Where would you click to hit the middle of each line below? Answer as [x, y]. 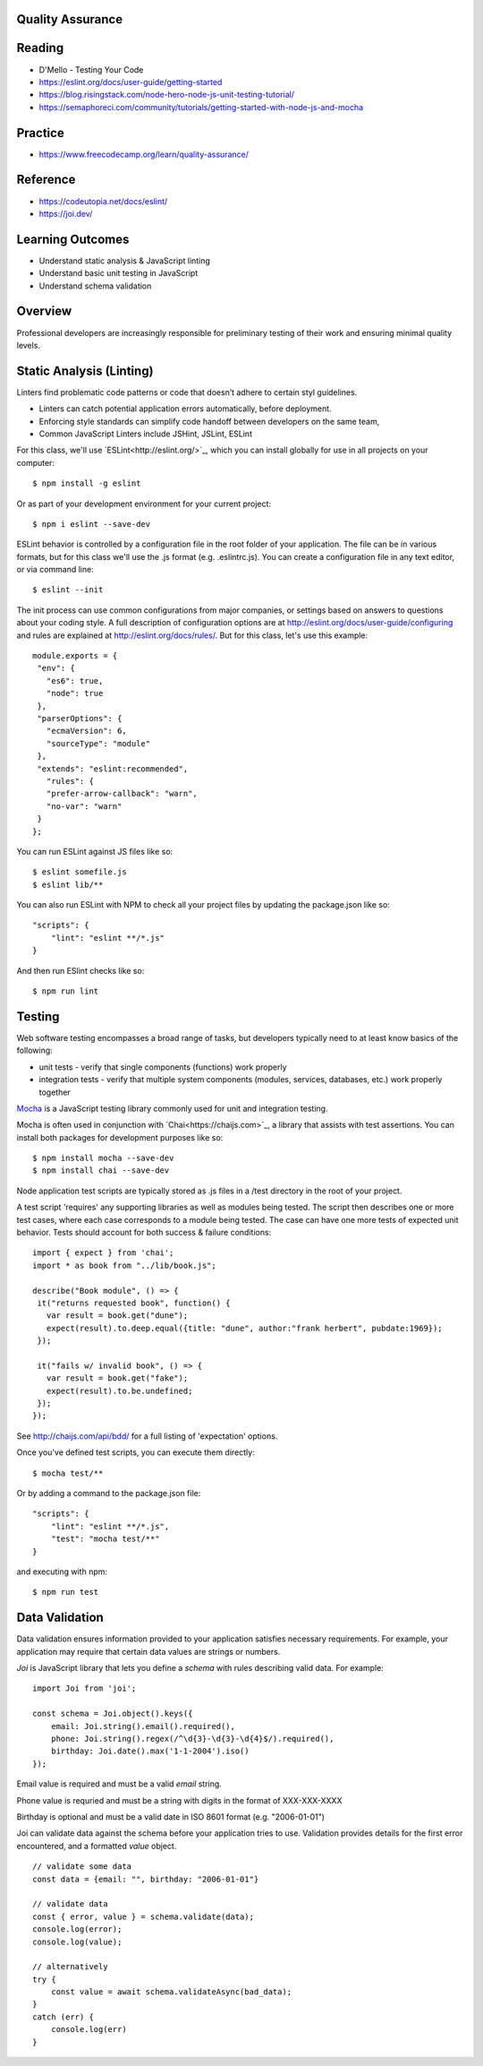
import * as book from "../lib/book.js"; [124, 1265]
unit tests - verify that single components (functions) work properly [163, 1067]
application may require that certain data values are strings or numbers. [148, 1651]
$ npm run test [66, 1592]
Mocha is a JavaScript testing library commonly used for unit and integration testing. [172, 1108]
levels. [28, 345]
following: [34, 1050]
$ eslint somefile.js [80, 872]
